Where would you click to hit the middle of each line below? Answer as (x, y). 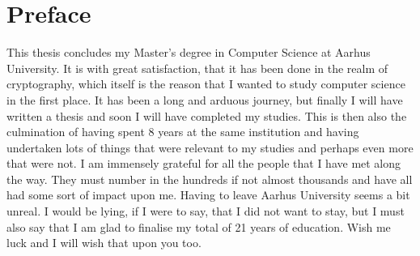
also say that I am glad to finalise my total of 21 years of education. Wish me (199, 226)
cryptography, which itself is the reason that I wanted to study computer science (206, 84)
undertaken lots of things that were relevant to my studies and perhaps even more (210, 147)
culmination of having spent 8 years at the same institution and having (183, 132)
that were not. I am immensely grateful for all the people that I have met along (204, 163)
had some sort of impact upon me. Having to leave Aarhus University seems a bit (208, 195)
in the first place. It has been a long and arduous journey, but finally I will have (205, 99)
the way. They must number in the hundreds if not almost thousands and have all (210, 179)
